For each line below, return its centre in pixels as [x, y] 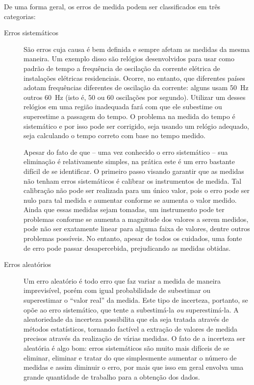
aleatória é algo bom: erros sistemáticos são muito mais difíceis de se [127, 348]
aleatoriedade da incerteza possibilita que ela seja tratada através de [126, 319]
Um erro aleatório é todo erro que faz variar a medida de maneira [122, 280]
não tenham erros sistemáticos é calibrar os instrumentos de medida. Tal [133, 180]
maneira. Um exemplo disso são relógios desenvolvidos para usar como [129, 59]
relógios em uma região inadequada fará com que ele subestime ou [123, 107]
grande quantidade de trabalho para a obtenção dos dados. [112, 376]
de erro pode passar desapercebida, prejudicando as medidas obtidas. [127, 248]
